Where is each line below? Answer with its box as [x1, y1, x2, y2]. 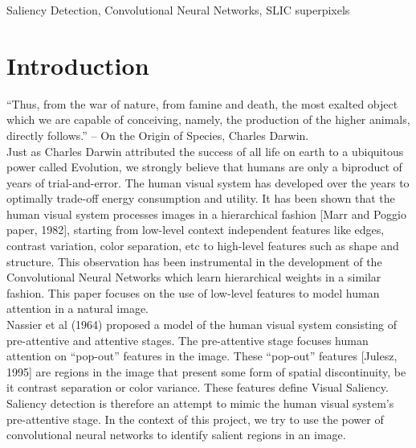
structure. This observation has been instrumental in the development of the [6, 253, 382, 269]
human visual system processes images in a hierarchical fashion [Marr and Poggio [6, 205, 406, 222]
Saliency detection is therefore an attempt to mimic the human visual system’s [6, 395, 394, 411]
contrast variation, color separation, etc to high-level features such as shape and [6, 237, 399, 254]
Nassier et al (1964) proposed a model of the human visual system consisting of [6, 316, 397, 333]
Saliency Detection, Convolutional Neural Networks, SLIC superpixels [6, 2, 350, 18]
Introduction [6, 48, 149, 81]
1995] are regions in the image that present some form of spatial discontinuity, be [6, 363, 406, 380]
